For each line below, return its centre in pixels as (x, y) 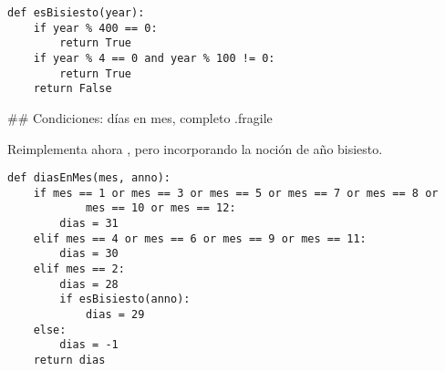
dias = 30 (89, 254)
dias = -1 (89, 345)
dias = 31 (89, 224)
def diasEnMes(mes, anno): (89, 178)
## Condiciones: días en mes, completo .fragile (140, 117)
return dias (69, 360)
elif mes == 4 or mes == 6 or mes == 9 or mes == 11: (200, 238)
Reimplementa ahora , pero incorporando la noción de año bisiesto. (195, 148)
